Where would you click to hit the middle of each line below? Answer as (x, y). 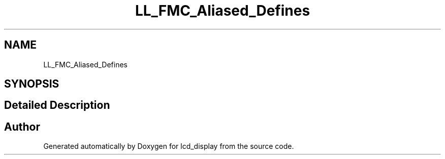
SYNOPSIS (32, 84)
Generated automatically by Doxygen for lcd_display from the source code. (169, 146)
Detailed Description (57, 105)
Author (22, 127)
